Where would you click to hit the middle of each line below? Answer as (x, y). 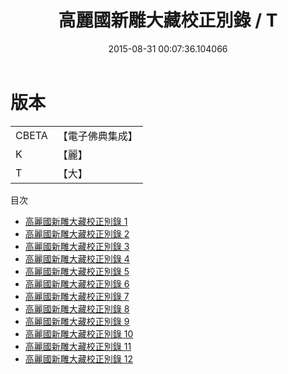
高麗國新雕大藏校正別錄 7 (77, 296)
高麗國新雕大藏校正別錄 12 (78, 358)
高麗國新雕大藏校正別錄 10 (79, 333)
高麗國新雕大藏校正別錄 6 (77, 283)
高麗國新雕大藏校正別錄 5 (77, 271)
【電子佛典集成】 (97, 136)
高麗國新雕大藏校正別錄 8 (77, 308)
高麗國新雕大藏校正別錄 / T (168, 20)
